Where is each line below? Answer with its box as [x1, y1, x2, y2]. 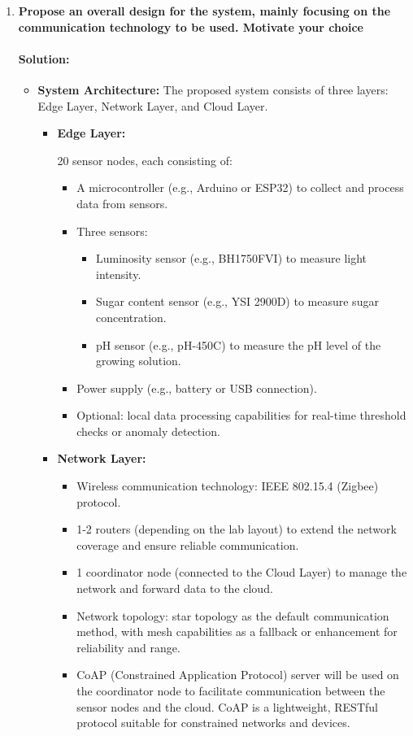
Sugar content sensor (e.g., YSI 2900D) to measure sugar [95, 293, 379, 310]
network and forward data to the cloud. [76, 580, 273, 597]
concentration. [95, 308, 167, 325]
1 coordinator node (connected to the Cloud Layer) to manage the [76, 564, 407, 581]
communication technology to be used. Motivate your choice [18, 18, 363, 35]
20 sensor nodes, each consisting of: [57, 151, 233, 168]
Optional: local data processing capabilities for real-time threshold [76, 407, 406, 424]
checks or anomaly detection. [76, 422, 220, 439]
